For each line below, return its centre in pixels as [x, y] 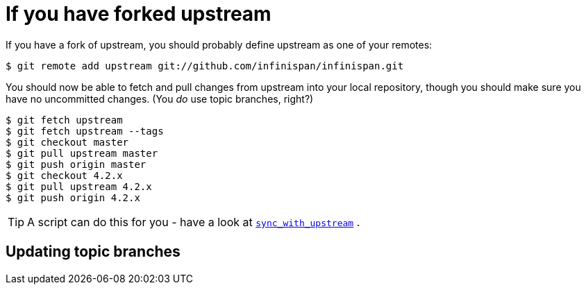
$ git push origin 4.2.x [73, 197]
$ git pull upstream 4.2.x [79, 186]
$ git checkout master [67, 142]
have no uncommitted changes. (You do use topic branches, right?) [160, 99]
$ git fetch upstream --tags [85, 131]
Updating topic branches [93, 252]
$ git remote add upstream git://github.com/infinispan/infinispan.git [205, 66]
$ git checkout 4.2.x [64, 175]
